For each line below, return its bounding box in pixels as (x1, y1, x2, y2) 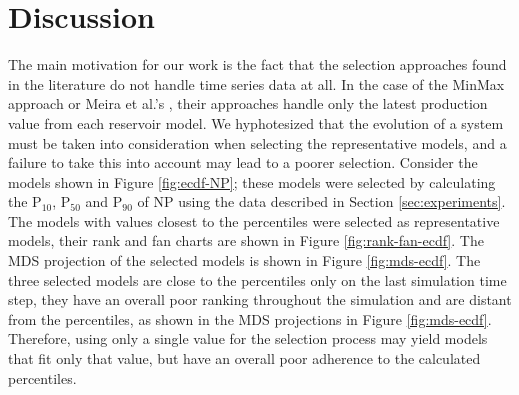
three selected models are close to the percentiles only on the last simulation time (8, 269, 507, 290)
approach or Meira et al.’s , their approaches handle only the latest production (8, 93, 488, 114)
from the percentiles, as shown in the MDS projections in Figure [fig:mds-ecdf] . (8, 308, 492, 329)
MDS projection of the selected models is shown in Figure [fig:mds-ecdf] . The (8, 250, 481, 271)
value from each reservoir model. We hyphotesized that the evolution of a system (8, 112, 504, 133)
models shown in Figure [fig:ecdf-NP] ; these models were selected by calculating (8, 171, 496, 192)
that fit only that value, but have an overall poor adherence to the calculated (8, 348, 481, 369)
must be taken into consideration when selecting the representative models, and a (8, 132, 507, 153)
